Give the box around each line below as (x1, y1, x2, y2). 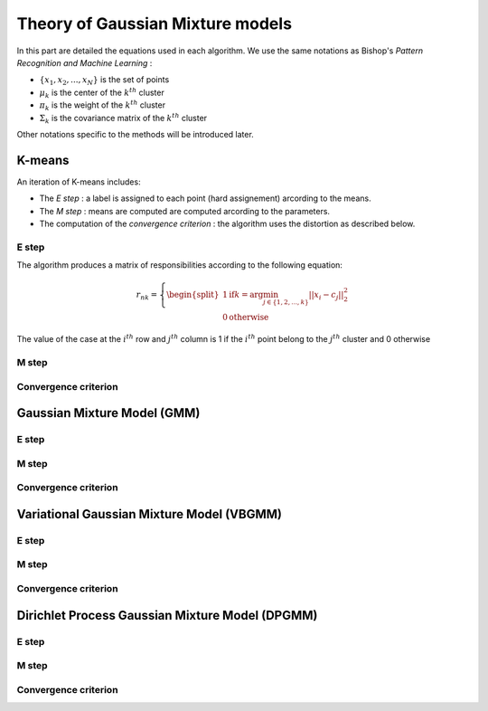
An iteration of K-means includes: (16, 176, 141, 187)
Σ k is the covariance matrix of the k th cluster (39, 111, 208, 126)
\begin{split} (165, 289, 220, 300)
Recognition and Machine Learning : (16, 57, 153, 68)
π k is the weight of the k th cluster (39, 99, 166, 112)
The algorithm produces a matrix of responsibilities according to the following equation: (16, 260, 343, 270)
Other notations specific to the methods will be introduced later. (16, 128, 255, 139)
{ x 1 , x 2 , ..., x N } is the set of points (39, 74, 170, 88)
